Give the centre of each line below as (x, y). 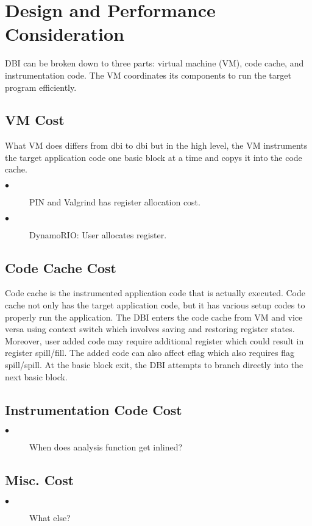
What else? (50, 518)
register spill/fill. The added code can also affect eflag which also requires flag (150, 353)
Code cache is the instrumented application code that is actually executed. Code (155, 293)
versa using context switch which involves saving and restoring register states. (150, 329)
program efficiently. (41, 87)
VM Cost (35, 120)
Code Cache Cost (61, 267)
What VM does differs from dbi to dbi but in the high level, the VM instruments (156, 145)
